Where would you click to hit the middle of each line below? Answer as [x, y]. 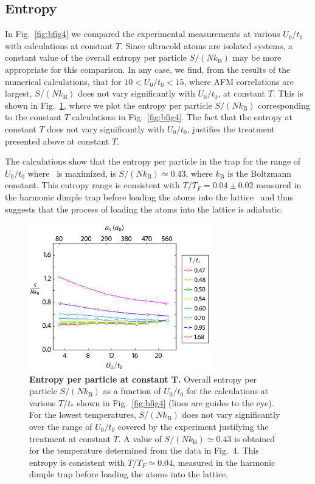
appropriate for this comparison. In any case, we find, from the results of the [148, 69]
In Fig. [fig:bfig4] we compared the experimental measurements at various [143, 34]
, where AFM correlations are [239, 81]
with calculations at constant [59, 45]
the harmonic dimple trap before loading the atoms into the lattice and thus [149, 196]
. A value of [140, 438]
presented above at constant [57, 141]
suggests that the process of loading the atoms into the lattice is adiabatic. [144, 209]
